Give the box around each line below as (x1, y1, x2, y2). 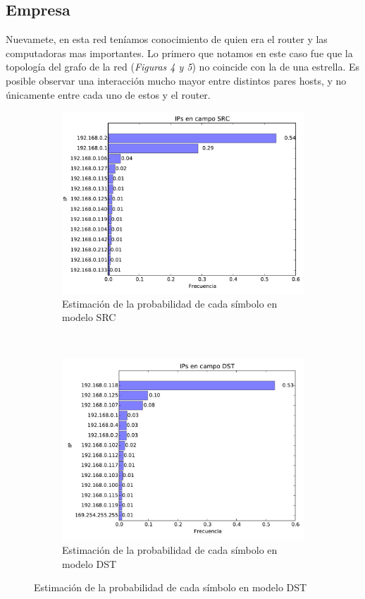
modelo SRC (62, 310, 116, 325)
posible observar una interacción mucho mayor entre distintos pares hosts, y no (6, 73, 347, 87)
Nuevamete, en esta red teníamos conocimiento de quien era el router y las (6, 32, 328, 47)
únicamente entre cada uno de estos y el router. (6, 87, 211, 102)
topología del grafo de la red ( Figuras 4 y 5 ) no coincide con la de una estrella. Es (6, 59, 360, 74)
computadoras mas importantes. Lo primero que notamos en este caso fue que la (6, 45, 353, 60)
